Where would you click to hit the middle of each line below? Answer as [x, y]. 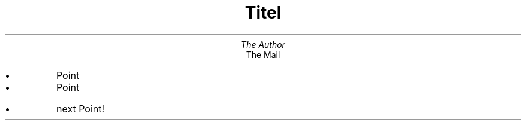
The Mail [263, 54]
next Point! [80, 109]
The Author [263, 44]
